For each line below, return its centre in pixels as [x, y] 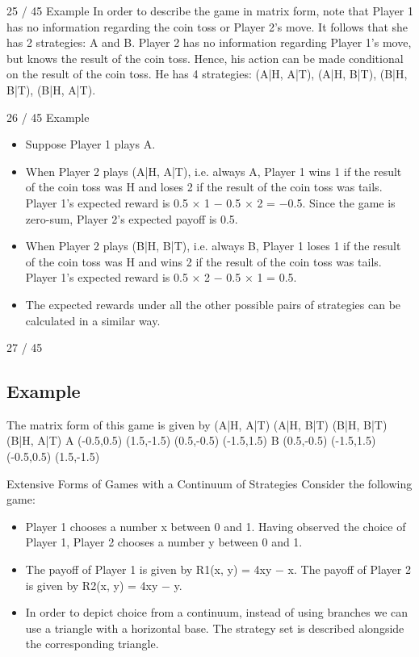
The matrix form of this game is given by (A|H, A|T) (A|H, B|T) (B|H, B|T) [197, 424]
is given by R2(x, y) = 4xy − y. [104, 585]
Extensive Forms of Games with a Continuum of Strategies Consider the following [209, 483]
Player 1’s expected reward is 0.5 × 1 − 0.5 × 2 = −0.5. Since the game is [210, 202]
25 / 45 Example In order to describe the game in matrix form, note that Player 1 [210, 10]
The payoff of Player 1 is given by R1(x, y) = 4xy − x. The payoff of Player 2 [218, 569]
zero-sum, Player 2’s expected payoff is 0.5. [132, 218]
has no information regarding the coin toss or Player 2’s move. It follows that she [207, 26]
